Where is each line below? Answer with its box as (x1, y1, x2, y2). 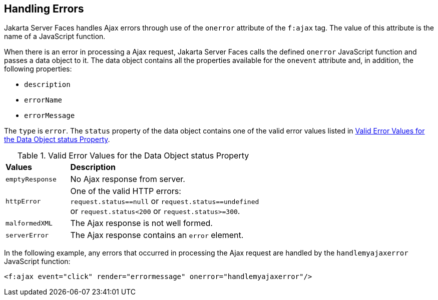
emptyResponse (6, 175, 57, 183)
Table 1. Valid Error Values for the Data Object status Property (17, 150, 249, 161)
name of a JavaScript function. (4, 32, 106, 41)
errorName (24, 96, 62, 104)
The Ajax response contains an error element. (70, 230, 244, 240)
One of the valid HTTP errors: (70, 186, 181, 196)
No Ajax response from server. (70, 174, 185, 184)
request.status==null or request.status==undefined (70, 196, 259, 206)
